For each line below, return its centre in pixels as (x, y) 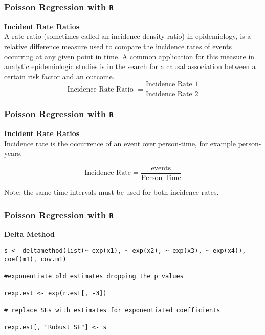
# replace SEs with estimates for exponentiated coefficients (112, 310)
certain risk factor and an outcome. (59, 76)
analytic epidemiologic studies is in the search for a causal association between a (130, 66)
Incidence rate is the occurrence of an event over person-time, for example (120, 143)
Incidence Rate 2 (172, 94)
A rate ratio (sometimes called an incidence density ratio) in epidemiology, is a (128, 36)
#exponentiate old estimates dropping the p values (94, 276)
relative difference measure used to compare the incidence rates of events (118, 46)
